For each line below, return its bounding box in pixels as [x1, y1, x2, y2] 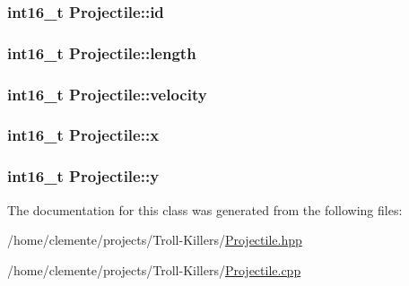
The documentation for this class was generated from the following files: [7, 200, 403, 219]
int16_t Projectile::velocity [7, 82, 207, 105]
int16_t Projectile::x [7, 124, 160, 146]
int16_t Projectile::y [7, 165, 160, 187]
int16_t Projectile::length [7, 41, 196, 64]
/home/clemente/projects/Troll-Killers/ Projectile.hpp [7, 230, 302, 249]
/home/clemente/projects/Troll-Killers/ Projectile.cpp [7, 260, 301, 279]
